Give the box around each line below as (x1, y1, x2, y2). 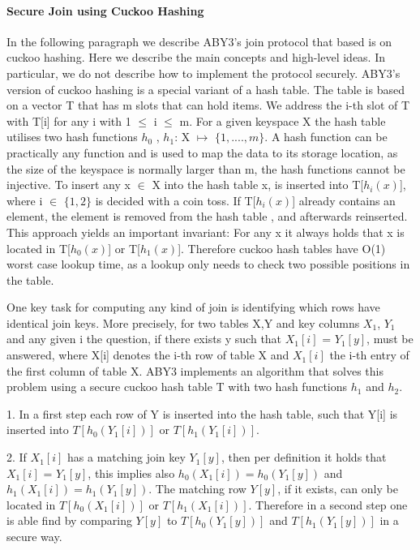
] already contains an (292, 191, 396, 208)
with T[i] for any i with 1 (6, 112, 131, 129)
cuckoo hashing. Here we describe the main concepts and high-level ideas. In (6, 49, 386, 66)
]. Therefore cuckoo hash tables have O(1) (178, 239, 386, 256)
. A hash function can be (264, 128, 388, 145)
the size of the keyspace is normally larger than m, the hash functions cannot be (6, 160, 405, 177)
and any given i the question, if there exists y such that (6, 330, 282, 347)
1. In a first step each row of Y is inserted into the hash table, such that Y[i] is (6, 405, 398, 422)
